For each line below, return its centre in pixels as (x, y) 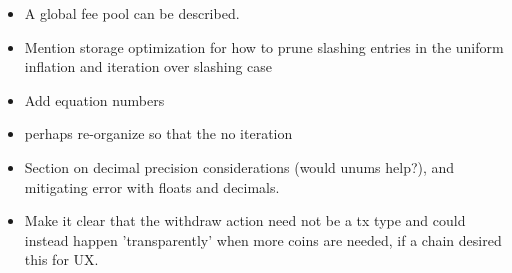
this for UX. (61, 259)
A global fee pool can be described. (132, 13)
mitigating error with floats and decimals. (152, 186)
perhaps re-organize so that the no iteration (158, 133)
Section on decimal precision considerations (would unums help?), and (239, 166)
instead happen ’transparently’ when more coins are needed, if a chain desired (263, 239)
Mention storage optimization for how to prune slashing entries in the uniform (264, 46)
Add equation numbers (94, 99)
